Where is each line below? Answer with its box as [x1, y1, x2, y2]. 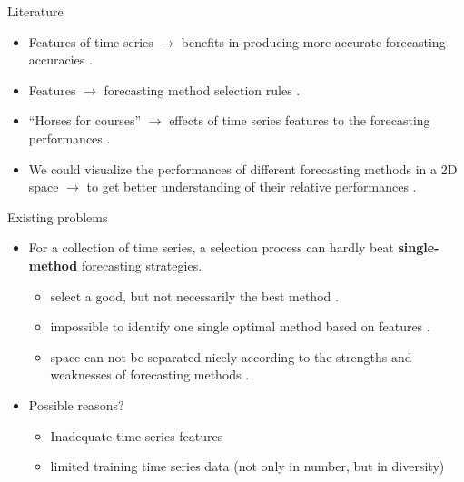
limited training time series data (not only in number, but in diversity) [50, 457, 445, 476]
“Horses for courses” [28, 111, 142, 130]
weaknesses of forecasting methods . [50, 365, 250, 384]
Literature [7, 2, 64, 20]
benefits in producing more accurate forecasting [181, 32, 446, 51]
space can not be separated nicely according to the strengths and [50, 347, 412, 366]
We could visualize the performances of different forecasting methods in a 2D [28, 159, 458, 178]
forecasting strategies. [81, 255, 202, 274]
